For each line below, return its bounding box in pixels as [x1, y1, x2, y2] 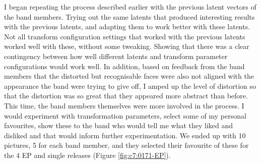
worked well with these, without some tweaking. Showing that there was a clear [4, 41, 249, 51]
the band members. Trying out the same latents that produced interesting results [4, 11, 255, 22]
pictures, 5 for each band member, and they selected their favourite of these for [4, 140, 249, 150]
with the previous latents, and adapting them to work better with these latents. [4, 21, 250, 32]
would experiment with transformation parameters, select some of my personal [4, 110, 246, 121]
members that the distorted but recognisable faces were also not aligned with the [4, 71, 254, 81]
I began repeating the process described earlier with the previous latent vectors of [4, 2, 256, 12]
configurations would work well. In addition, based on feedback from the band [4, 61, 245, 71]
